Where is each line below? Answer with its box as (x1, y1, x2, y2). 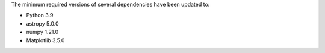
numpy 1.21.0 (26, 29, 59, 36)
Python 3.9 (26, 12, 54, 19)
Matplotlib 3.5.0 (26, 36, 65, 44)
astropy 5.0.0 (26, 20, 59, 27)
